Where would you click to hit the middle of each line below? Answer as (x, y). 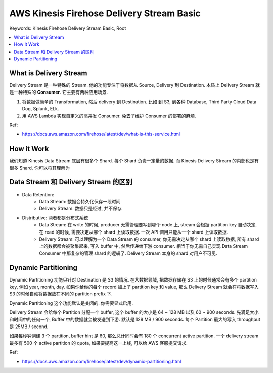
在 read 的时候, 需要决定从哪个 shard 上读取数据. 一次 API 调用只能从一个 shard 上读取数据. (134, 232)
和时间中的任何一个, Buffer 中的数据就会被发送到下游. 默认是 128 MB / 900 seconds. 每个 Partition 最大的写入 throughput (135, 319)
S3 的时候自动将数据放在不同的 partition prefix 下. (61, 294)
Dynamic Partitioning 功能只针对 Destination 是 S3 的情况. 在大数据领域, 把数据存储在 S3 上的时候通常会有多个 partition (133, 279)
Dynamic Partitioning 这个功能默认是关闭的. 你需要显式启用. (71, 303)
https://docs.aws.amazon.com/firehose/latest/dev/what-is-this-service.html (101, 134)
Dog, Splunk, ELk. (40, 109)
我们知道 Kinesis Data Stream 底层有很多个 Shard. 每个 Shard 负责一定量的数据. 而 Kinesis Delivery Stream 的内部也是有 (134, 161)
